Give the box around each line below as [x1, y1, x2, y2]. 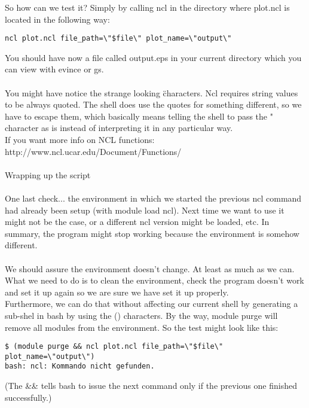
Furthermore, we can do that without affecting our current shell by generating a [5, 297, 298, 310]
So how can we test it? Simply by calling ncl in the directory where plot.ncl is [5, 1, 290, 13]
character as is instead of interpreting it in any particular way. [5, 121, 233, 134]
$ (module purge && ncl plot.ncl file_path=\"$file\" [5, 342, 224, 351]
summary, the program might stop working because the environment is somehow [5, 227, 299, 239]
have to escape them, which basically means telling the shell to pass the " [5, 109, 273, 122]
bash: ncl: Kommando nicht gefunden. [5, 362, 155, 371]
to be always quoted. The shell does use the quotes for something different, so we [5, 98, 302, 111]
